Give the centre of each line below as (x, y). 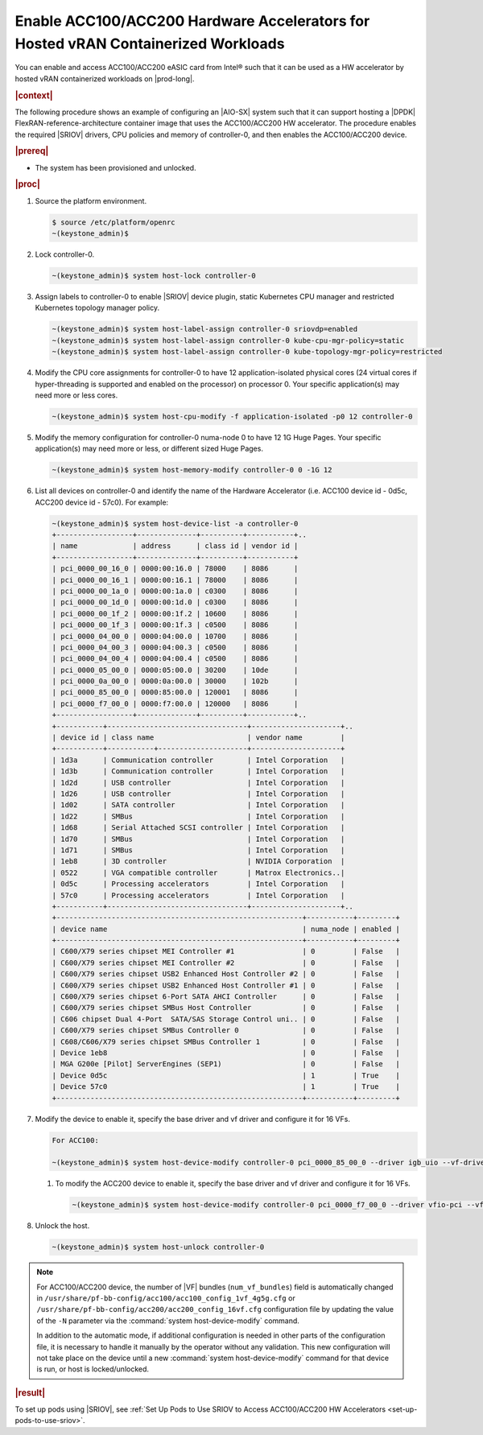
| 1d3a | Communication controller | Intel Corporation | (198, 760)
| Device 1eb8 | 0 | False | (226, 1053)
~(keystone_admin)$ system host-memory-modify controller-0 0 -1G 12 (192, 470)
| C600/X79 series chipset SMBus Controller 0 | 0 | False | (226, 1031)
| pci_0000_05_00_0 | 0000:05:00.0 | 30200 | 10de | (175, 670)
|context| (34, 95)
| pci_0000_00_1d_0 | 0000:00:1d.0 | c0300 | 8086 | (175, 602)
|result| (30, 1392)
